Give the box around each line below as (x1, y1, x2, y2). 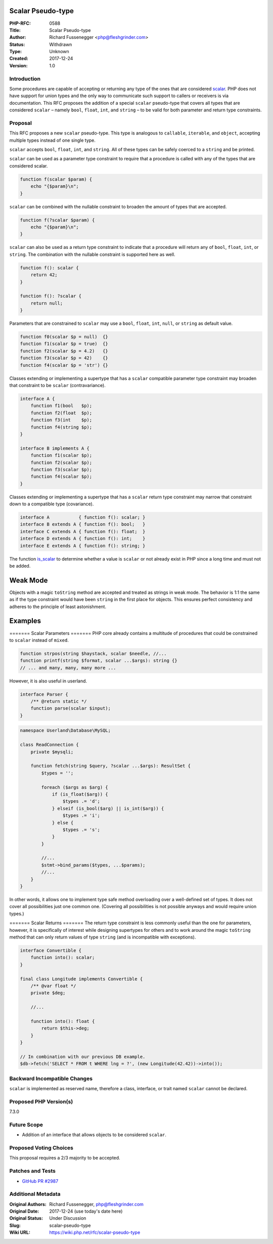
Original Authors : (9, 1201, 47, 1207)
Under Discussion (49, 1215, 86, 1221)
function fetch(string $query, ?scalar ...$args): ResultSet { (30, 763, 191, 769)
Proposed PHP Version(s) (9, 1098, 73, 1105)
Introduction (9, 75, 40, 82)
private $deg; (30, 990, 66, 996)
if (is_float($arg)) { (52, 791, 108, 797)
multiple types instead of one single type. (9, 137, 96, 143)
